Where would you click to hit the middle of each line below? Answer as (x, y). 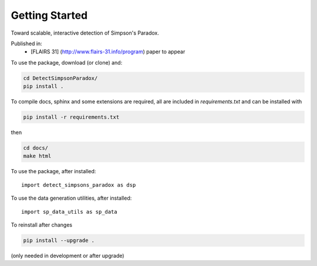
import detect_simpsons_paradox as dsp (79, 185)
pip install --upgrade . (59, 240)
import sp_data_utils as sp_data (69, 212)
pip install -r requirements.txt (71, 117)
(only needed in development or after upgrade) (68, 255)
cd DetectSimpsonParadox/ (60, 78)
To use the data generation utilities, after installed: (71, 198)
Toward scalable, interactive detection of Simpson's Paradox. (85, 33)
